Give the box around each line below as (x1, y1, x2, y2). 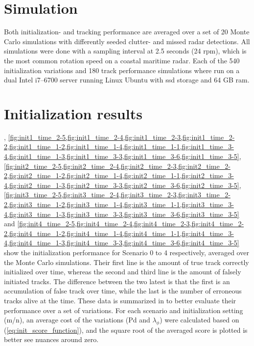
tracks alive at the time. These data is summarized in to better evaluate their (4, 295, 236, 305)
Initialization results (4, 103, 142, 123)
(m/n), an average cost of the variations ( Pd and (4, 315, 150, 325)
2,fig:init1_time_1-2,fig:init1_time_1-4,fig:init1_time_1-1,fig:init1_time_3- (4, 141, 234, 152)
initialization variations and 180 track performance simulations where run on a (4, 65, 240, 75)
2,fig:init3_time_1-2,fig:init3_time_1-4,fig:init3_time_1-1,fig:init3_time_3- (4, 199, 234, 209)
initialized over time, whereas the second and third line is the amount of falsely (4, 266, 241, 277)
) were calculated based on (160, 315, 239, 325)
